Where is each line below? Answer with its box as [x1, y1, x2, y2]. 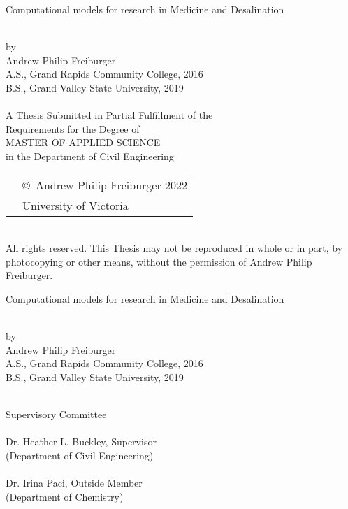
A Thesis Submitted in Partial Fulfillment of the [6, 108, 213, 122]
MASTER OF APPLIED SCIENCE [6, 135, 161, 150]
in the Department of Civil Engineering [6, 148, 174, 163]
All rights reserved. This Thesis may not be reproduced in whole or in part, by [6, 241, 343, 255]
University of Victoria [22, 196, 129, 213]
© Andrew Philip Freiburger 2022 [22, 176, 188, 193]
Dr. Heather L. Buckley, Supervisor [6, 434, 157, 449]
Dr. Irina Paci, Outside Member [6, 475, 143, 490]
